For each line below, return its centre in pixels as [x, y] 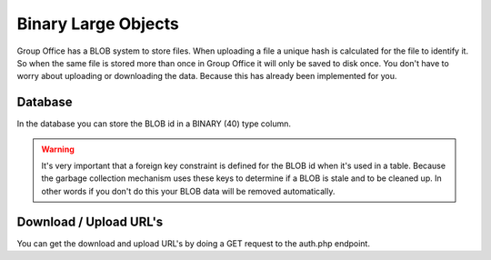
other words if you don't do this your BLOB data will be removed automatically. [188, 191]
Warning [58, 149]
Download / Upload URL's [90, 221]
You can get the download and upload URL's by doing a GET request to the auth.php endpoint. [193, 243]
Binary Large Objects [98, 24]
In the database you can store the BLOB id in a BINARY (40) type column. [154, 124]
